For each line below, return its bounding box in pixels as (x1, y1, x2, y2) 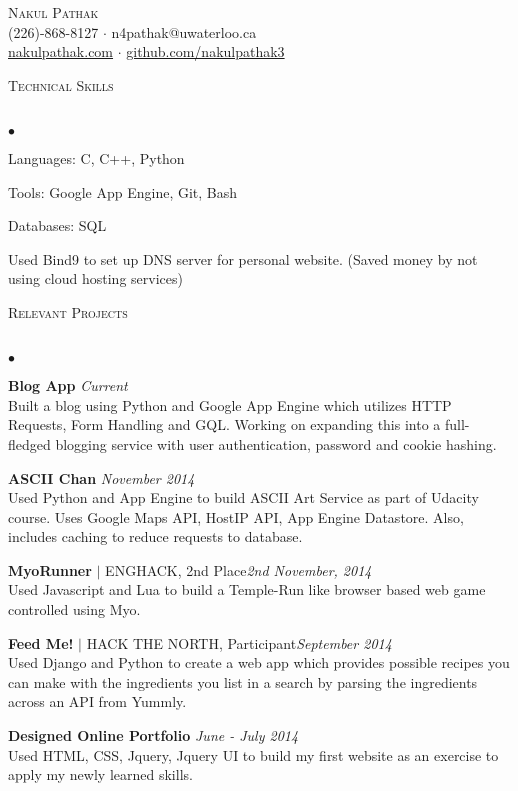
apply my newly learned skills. (8, 764, 193, 785)
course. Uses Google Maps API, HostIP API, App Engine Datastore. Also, (8, 506, 464, 527)
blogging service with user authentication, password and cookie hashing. (55, 433, 497, 454)
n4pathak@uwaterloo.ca (111, 21, 257, 42)
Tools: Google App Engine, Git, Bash (8, 181, 238, 202)
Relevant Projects (8, 301, 128, 322)
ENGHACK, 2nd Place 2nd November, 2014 (105, 559, 372, 580)
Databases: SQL (8, 215, 107, 236)
